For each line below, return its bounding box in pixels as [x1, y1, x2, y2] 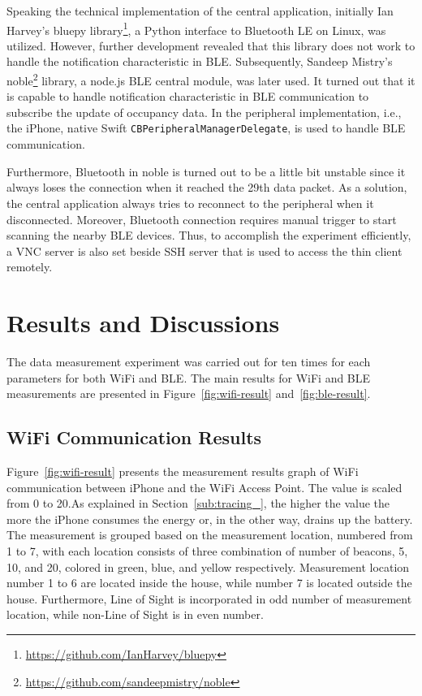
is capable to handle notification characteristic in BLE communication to [6, 88, 369, 105]
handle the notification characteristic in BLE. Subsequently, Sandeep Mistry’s [6, 53, 393, 70]
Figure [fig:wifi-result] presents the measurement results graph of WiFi [6, 462, 359, 479]
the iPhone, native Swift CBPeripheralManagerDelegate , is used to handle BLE [6, 119, 406, 136]
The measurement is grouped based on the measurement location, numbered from [6, 526, 413, 543]
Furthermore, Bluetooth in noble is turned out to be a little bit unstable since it [6, 162, 406, 179]
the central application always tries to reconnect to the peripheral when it [6, 194, 374, 211]
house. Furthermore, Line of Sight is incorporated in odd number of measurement [6, 590, 412, 607]
